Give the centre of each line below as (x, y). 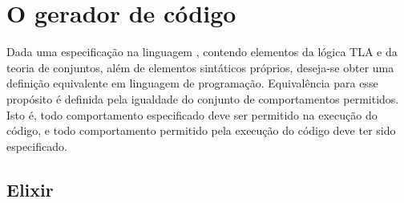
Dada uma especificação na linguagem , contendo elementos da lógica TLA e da (202, 52)
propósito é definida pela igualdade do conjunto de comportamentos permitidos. (203, 98)
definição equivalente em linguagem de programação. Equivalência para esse (192, 83)
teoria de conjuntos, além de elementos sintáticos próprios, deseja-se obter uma (200, 67)
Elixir (30, 189)
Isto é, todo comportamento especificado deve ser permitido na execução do (192, 114)
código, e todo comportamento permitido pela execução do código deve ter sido (201, 130)
